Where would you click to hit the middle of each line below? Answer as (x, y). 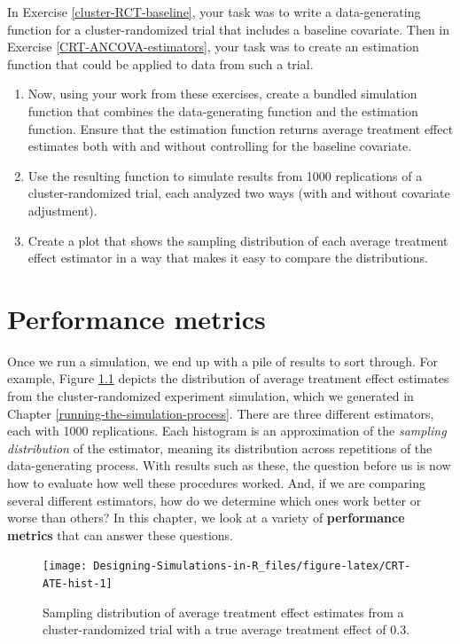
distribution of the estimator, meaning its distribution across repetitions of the (220, 448)
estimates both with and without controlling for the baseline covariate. (220, 146)
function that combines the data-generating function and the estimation (223, 110)
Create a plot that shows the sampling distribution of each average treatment (238, 240)
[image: (65, 566)
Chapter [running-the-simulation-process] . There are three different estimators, (221, 413)
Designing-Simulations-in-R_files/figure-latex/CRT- (252, 566)
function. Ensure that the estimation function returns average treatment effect (241, 128)
